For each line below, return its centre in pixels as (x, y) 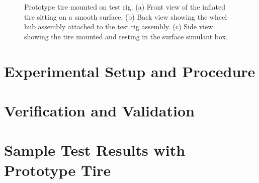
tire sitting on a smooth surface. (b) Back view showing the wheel (126, 16)
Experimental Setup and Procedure (130, 71)
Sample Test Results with (95, 150)
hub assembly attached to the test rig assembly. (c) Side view (119, 26)
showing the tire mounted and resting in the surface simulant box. (126, 36)
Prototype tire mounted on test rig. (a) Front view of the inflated (125, 7)
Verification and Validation (99, 110)
